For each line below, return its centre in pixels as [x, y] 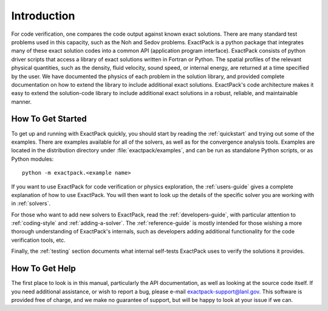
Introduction [43, 16]
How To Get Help [43, 269]
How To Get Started [49, 119]
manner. [22, 102]
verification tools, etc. [39, 240]
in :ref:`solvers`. [31, 204]
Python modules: [32, 159]
